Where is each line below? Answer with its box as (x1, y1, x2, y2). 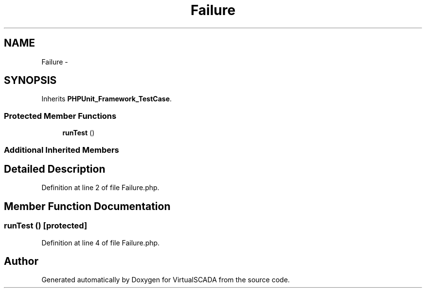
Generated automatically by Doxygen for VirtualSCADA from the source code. (41, 276, 290, 284)
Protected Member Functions (4, 111, 117, 121)
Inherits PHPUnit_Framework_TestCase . (41, 95, 172, 103)
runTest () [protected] (4, 221, 88, 231)
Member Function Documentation (4, 200, 171, 212)
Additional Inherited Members (4, 145, 119, 155)
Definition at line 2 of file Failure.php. (41, 183, 160, 192)
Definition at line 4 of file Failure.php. (41, 238, 160, 247)
